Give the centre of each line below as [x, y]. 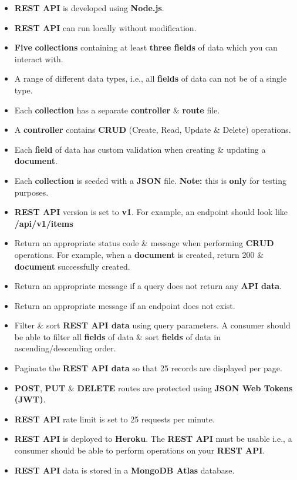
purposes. [31, 192]
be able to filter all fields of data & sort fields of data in [117, 336]
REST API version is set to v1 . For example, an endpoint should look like [151, 212]
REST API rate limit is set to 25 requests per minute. [114, 419]
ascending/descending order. [65, 348]
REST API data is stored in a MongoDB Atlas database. [124, 470]
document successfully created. [72, 266]
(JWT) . [30, 399]
